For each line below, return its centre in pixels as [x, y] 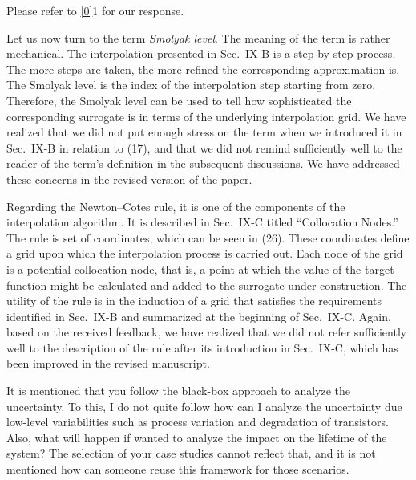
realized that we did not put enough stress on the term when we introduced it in [204, 132]
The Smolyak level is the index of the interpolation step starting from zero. [191, 85]
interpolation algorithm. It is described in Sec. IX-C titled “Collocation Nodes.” [202, 222]
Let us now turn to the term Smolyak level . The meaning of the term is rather [198, 37]
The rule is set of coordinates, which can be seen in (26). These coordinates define [208, 237]
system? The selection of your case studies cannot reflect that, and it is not [191, 453]
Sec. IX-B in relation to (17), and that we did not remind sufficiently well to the [204, 147]
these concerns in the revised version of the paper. [129, 179]
